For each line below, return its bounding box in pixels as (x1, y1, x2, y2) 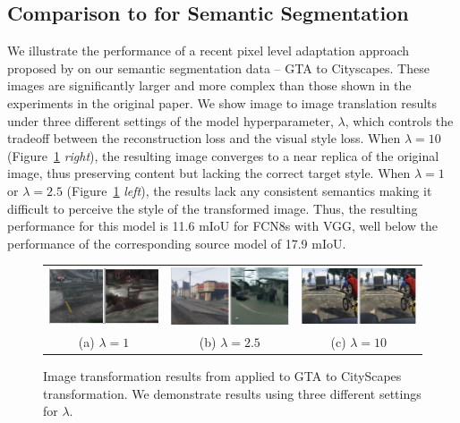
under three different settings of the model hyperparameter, (7, 111, 334, 130)
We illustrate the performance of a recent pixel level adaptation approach (7, 41, 410, 60)
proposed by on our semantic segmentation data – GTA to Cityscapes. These (7, 58, 430, 77)
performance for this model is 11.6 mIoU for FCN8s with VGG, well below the (7, 216, 439, 235)
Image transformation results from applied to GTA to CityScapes (43, 366, 402, 385)
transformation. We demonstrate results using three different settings (43, 384, 422, 402)
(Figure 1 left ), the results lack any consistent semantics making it (66, 181, 432, 199)
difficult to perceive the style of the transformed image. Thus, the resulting (7, 199, 418, 217)
